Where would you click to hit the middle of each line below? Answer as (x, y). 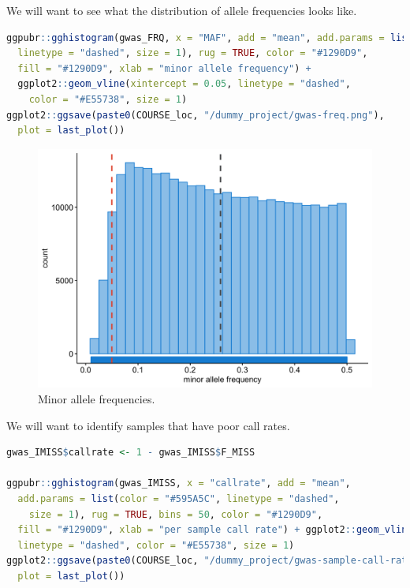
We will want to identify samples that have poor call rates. (148, 425)
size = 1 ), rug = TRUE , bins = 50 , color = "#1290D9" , (176, 514)
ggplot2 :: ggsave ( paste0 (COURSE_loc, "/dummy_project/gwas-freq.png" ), (196, 115)
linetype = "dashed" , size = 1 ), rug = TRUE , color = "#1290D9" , (193, 53)
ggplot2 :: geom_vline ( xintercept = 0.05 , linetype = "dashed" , (184, 84)
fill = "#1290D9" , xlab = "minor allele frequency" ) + (164, 68)
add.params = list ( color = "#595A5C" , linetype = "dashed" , (179, 498)
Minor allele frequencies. (97, 399)
